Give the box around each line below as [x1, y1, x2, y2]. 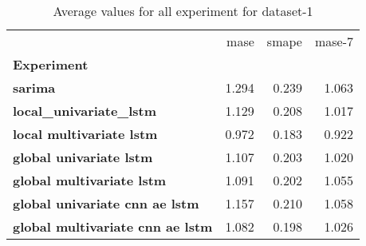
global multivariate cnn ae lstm [13, 217, 213, 236]
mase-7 [314, 32, 354, 50]
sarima [13, 78, 56, 97]
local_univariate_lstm [13, 101, 157, 120]
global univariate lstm [13, 148, 153, 166]
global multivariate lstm [13, 171, 167, 189]
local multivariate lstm [13, 125, 158, 143]
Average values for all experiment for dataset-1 [53, 2, 313, 20]
